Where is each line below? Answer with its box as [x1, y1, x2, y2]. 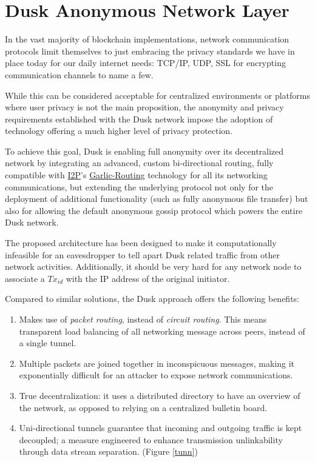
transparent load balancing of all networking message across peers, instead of [19, 324, 305, 337]
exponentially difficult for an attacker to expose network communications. [19, 369, 293, 381]
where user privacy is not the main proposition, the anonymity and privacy [5, 101, 284, 113]
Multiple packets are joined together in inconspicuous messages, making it [19, 357, 294, 369]
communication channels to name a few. [5, 68, 154, 81]
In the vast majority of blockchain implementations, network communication [5, 33, 290, 45]
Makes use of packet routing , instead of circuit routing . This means [19, 313, 267, 325]
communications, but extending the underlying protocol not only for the [5, 180, 274, 193]
